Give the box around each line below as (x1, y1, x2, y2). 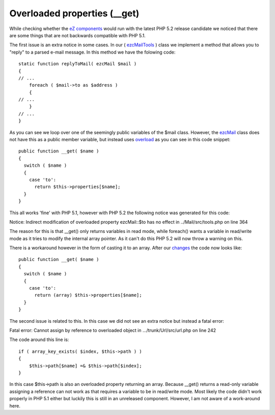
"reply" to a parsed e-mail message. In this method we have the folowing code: (9, 49, 176, 55)
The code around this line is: (9, 336, 69, 343)
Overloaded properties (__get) (9, 8, 140, 19)
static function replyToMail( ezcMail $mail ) (18, 61, 137, 67)
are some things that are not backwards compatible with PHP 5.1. (9, 32, 146, 38)
